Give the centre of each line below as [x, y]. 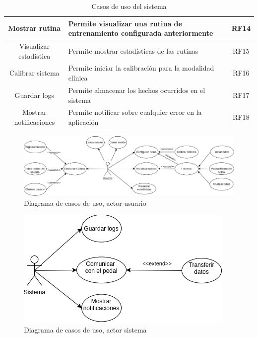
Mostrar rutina [34, 28]
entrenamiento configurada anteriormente [141, 33]
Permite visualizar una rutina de [125, 23]
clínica [78, 78]
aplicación [83, 122]
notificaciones [34, 122]
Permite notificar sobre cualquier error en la [135, 112]
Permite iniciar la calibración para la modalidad [141, 68]
